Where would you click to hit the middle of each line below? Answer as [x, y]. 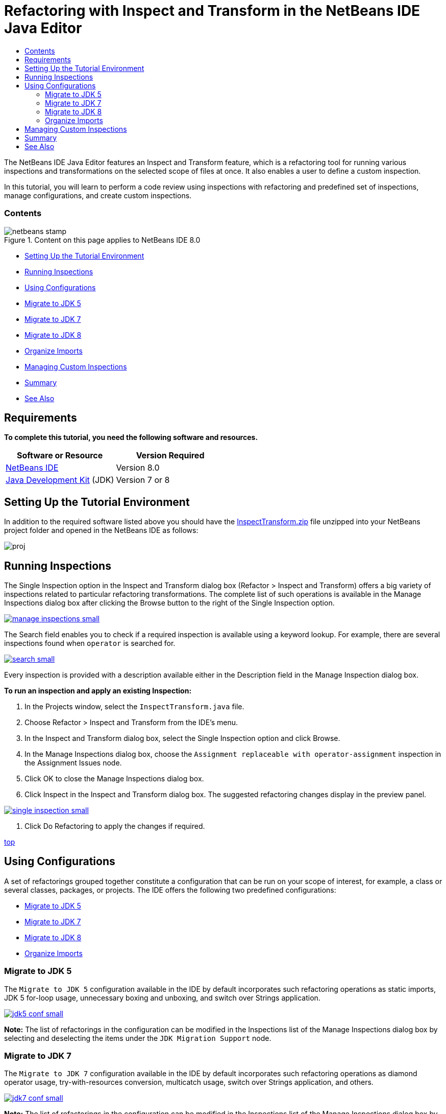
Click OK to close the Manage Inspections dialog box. [114, 779]
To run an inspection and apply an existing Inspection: [98, 691]
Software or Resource [60, 456]
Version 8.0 [138, 468]
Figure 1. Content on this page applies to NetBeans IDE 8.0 [102, 240]
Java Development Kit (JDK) [60, 480]
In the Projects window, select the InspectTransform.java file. [134, 707]
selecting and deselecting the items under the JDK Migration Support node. [138, 1038]
